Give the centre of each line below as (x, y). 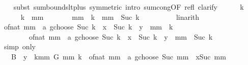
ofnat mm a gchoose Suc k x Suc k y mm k (88, 27)
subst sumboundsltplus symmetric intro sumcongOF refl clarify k (129, 7)
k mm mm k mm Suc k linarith (110, 17)
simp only (20, 46)
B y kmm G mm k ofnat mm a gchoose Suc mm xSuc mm (118, 56)
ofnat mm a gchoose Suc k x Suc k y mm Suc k (121, 36)
